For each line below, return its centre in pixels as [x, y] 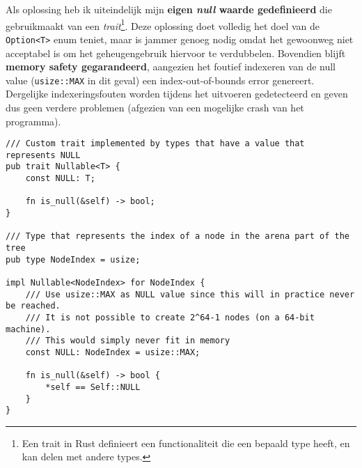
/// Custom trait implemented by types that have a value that [155, 144]
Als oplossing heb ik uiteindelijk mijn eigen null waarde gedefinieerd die [169, 9]
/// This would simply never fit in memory [128, 341]
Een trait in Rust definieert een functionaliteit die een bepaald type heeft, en [186, 443]
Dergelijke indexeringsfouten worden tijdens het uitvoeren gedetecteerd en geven [177, 94]
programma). [33, 121]
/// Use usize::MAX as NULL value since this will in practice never [190, 294]
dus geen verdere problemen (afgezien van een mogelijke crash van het [155, 107]
